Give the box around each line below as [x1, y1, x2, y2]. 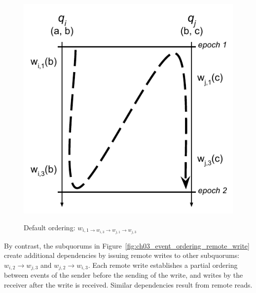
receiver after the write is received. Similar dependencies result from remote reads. [4, 279, 253, 290]
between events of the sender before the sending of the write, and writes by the [4, 270, 243, 280]
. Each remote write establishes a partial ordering [88, 259, 238, 270]
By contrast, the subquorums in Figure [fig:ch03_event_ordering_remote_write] [4, 240, 250, 251]
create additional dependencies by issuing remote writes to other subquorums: [4, 250, 240, 260]
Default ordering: [24, 222, 75, 232]
